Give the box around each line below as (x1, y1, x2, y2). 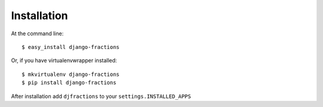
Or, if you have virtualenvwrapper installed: (11, 57, 117, 64)
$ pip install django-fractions (22, 80, 117, 86)
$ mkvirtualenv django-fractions (22, 71, 120, 78)
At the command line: (11, 30, 64, 37)
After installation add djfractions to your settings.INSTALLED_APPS (11, 93, 191, 100)
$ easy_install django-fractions (22, 44, 120, 50)
